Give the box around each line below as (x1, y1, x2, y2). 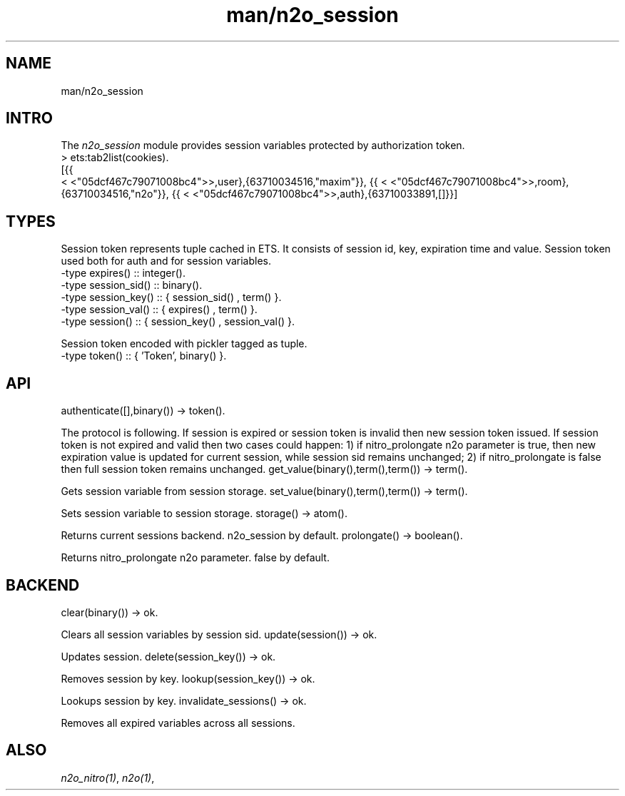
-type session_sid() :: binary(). (61, 279, 203, 292)
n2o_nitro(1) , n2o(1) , (61, 771, 155, 784)
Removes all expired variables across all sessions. (61, 716, 295, 729)
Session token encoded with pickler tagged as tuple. (61, 337, 308, 350)
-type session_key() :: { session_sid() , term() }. (61, 291, 282, 304)
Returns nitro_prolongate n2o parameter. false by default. (61, 551, 330, 564)
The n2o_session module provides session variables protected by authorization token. (61, 139, 465, 152)
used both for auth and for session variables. (61, 255, 272, 267)
